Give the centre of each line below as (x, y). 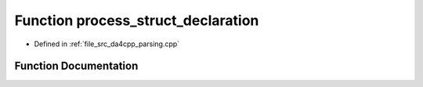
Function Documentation (76, 66)
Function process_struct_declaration (137, 20)
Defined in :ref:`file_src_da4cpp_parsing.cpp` (107, 44)
